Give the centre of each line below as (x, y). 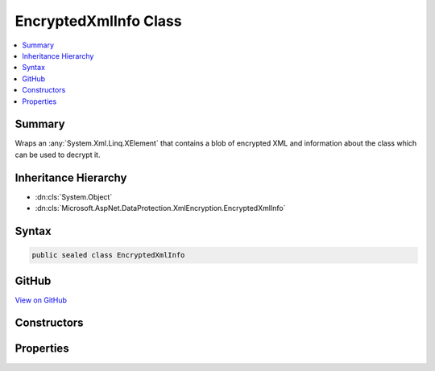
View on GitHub (41, 300)
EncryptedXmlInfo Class (98, 21)
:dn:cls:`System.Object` (74, 196)
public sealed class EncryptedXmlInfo (108, 255)
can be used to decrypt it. (58, 155)
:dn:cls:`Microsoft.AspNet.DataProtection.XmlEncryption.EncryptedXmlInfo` (160, 208)
